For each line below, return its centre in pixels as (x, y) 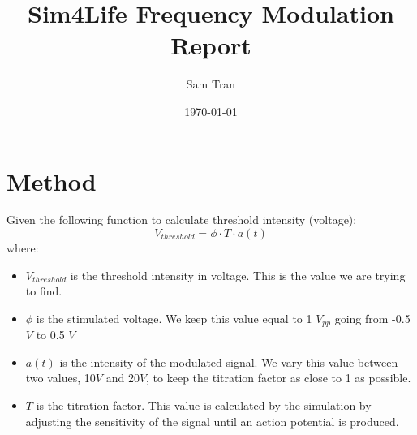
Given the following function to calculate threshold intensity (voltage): (182, 220)
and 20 (123, 378)
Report (211, 45)
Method (52, 181)
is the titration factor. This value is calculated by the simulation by (204, 405)
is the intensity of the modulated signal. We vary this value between (229, 362)
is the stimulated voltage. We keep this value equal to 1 (174, 318)
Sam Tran (211, 84)
